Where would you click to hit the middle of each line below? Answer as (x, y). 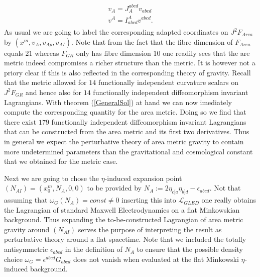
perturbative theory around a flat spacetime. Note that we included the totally (125, 239)
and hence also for (54, 92)
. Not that (225, 188)
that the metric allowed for (45, 82)
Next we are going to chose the (52, 178)
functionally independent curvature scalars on (168, 82)
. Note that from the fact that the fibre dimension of (152, 41)
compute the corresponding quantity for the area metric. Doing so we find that (125, 112)
